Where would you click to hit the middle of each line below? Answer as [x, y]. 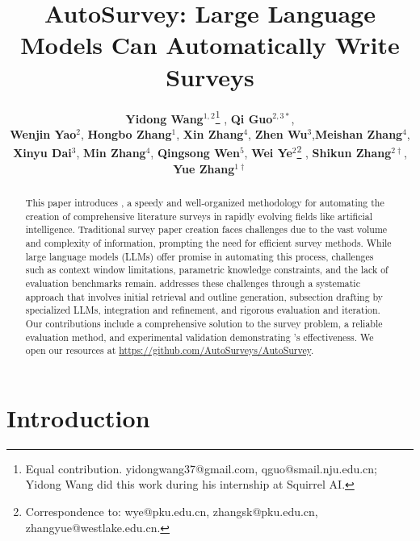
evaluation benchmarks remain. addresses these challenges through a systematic [193, 283]
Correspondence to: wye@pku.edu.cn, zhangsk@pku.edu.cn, [172, 511]
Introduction [78, 417]
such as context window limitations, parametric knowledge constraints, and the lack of [207, 270]
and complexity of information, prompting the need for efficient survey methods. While [208, 242]
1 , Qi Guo [244, 117]
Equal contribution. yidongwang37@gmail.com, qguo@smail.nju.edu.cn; [201, 468]
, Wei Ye [268, 152]
